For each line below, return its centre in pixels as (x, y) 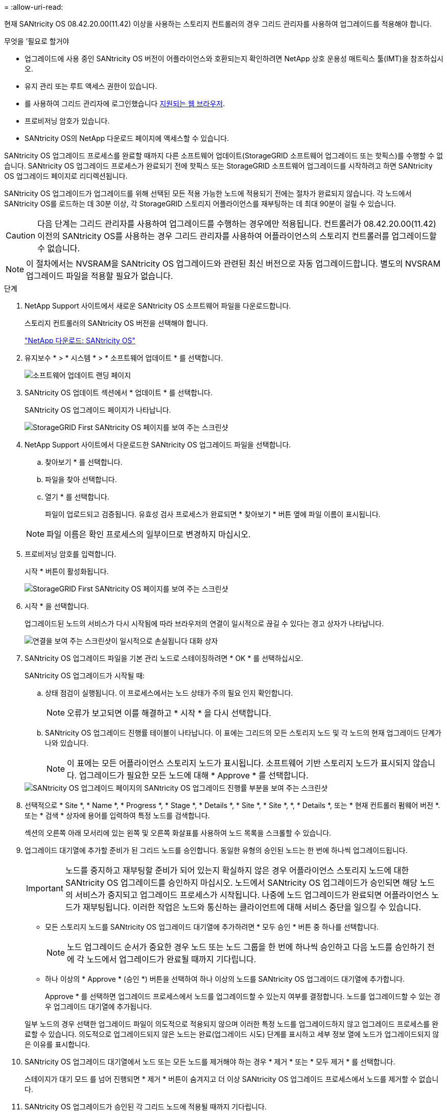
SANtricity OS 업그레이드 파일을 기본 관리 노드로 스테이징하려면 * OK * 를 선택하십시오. (164, 658)
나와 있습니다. (67, 743)
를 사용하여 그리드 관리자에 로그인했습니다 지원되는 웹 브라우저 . (125, 103)
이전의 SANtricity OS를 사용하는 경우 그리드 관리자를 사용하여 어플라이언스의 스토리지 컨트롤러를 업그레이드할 (237, 236)
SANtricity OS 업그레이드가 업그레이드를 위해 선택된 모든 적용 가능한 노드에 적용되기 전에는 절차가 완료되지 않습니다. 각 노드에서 (208, 193)
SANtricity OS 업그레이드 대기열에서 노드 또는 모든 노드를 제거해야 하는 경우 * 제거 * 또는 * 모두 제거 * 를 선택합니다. (210, 1062)
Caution (21, 235)
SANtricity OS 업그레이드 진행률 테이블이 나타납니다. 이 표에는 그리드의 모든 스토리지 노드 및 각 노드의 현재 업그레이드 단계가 (243, 733)
